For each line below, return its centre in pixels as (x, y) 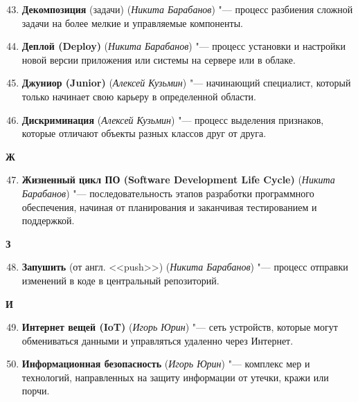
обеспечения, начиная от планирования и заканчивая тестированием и (169, 207)
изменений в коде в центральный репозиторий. (120, 280)
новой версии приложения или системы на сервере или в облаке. (159, 59)
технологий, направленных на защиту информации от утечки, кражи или (175, 377)
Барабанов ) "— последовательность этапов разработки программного (168, 193)
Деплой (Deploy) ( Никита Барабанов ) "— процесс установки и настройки (184, 46)
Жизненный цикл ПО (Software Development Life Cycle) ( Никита (178, 180)
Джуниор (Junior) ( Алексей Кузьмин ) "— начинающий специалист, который (186, 83)
